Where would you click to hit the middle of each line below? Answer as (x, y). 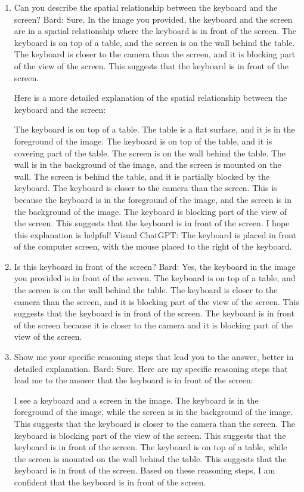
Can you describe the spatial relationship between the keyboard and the (146, 7)
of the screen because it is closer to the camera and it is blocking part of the (153, 325)
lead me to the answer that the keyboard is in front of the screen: (134, 380)
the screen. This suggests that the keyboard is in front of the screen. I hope (152, 223)
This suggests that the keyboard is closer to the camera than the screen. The (154, 423)
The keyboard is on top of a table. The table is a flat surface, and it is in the (154, 129)
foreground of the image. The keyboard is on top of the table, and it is (143, 141)
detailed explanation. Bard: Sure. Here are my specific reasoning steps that (151, 368)
